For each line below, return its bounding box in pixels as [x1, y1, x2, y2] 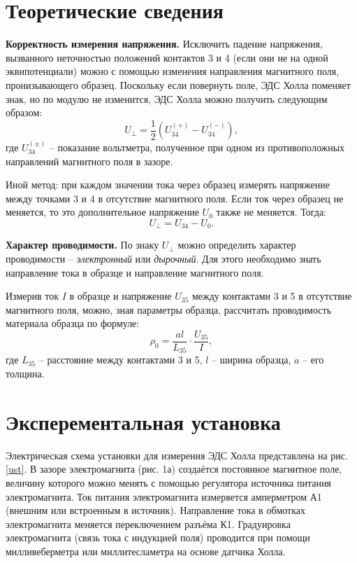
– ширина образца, [212, 352, 291, 367]
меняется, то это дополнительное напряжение [6, 204, 199, 219]
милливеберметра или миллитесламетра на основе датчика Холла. [6, 543, 286, 558]
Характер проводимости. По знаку [6, 237, 159, 252]
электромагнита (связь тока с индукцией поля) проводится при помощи [6, 530, 310, 545]
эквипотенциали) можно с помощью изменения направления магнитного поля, [6, 64, 340, 78]
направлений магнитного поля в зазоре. [6, 153, 173, 168]
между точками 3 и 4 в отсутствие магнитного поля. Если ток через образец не [6, 190, 344, 205]
